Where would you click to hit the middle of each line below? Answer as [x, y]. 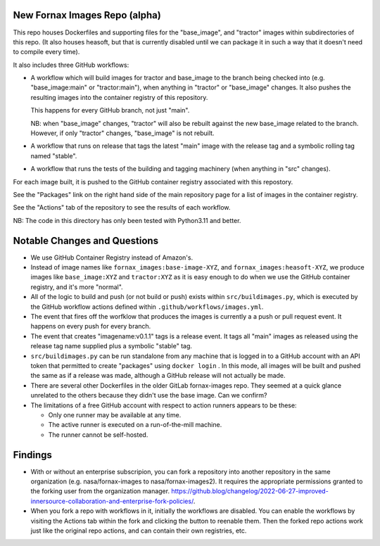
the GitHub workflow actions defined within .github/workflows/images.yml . [147, 307]
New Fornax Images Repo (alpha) [87, 15]
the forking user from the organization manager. [100, 491]
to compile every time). [46, 52]
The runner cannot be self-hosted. [98, 434]
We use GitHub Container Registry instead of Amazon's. [112, 258]
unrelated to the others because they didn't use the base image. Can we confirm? [149, 395]
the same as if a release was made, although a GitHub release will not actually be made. [158, 376]
